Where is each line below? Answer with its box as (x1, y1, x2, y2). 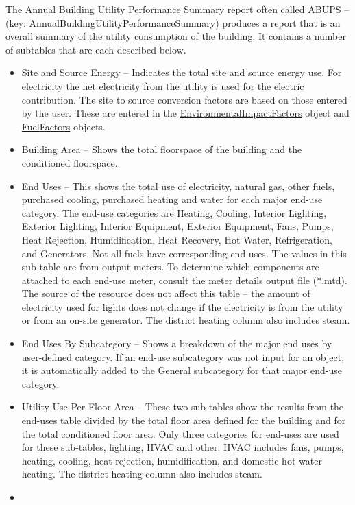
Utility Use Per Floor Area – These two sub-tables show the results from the (21, 399, 344, 414)
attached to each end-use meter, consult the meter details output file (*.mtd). (21, 272, 347, 287)
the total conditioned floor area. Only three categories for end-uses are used (21, 426, 339, 441)
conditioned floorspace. (21, 155, 118, 169)
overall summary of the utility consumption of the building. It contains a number (5, 29, 346, 43)
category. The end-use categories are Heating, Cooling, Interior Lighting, (21, 205, 327, 220)
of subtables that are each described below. (5, 42, 186, 56)
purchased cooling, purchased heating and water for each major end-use (21, 192, 323, 207)
